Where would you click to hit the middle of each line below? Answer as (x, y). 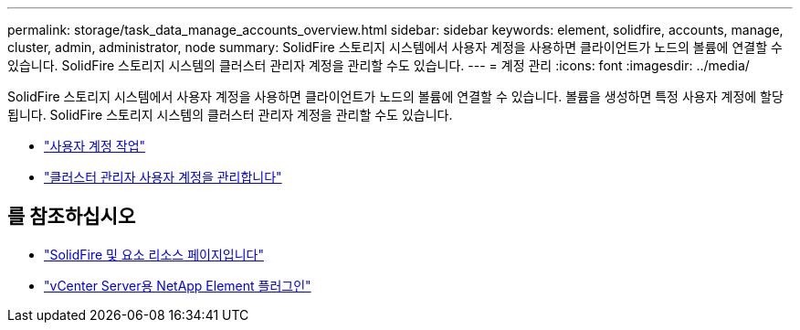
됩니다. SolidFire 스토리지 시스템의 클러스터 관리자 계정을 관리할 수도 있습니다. (230, 115)
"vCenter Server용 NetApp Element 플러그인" (178, 285)
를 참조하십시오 (72, 217)
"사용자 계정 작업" (95, 146)
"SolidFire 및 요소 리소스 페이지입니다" (154, 254)
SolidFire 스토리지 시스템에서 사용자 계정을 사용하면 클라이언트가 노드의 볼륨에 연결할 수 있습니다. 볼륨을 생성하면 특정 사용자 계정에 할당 (395, 96)
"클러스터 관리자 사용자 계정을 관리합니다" (163, 177)
